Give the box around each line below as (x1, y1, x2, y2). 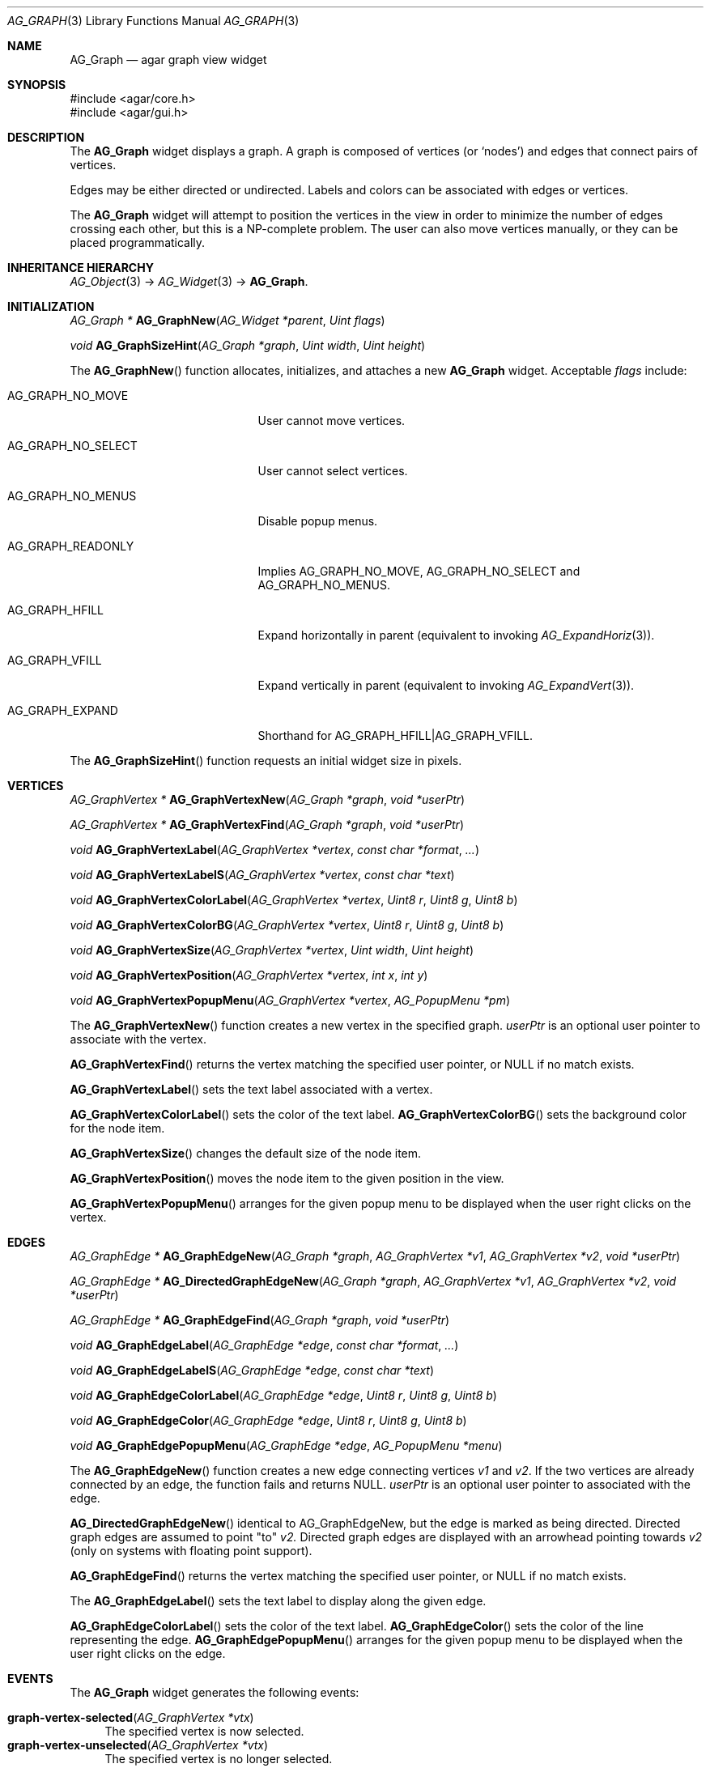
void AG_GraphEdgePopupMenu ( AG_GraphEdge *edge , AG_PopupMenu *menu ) (70, 1439, 503, 1452)
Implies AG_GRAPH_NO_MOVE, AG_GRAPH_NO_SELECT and (257, 564, 580, 578)
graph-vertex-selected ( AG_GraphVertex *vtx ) (7, 1711, 254, 1724)
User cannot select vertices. (257, 464, 408, 478)
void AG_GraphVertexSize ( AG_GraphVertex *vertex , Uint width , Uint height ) (70, 943, 474, 957)
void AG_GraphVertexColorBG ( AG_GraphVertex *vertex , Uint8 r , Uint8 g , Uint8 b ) (70, 918, 504, 932)
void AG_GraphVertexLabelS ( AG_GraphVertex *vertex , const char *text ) (70, 868, 455, 882)
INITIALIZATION (7, 300, 95, 313)
